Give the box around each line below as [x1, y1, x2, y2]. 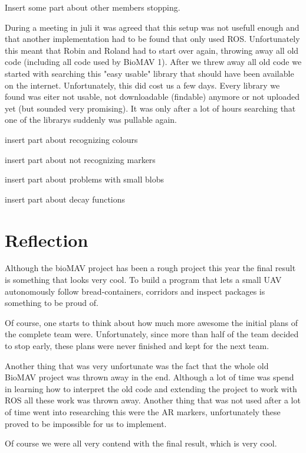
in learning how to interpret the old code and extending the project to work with [5, 382, 297, 395]
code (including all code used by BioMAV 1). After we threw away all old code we [5, 56, 302, 68]
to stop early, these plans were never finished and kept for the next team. [5, 340, 269, 351]
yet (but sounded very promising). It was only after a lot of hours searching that [5, 102, 296, 114]
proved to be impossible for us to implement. [5, 417, 167, 429]
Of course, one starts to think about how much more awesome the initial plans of [5, 316, 298, 328]
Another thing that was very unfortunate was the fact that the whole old [5, 359, 269, 371]
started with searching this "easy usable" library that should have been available [5, 67, 294, 79]
